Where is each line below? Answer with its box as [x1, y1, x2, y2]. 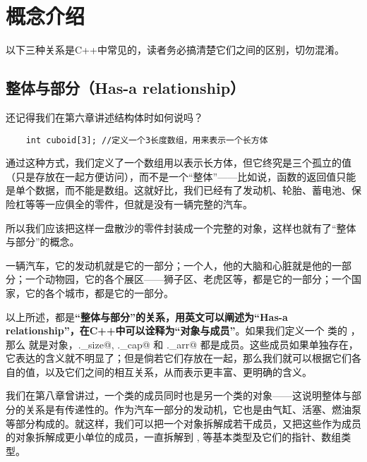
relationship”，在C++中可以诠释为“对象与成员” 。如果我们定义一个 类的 [6, 323, 348, 338]
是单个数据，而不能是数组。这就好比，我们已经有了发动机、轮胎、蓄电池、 [6, 183, 351, 197]
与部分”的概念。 [6, 234, 80, 249]
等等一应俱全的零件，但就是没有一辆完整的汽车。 [25, 196, 253, 211]
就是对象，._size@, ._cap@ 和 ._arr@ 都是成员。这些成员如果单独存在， [28, 336, 359, 351]
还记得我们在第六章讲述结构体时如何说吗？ [6, 109, 203, 124]
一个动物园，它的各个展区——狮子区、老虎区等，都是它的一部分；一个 [25, 272, 351, 286]
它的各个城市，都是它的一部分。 [25, 285, 174, 300]
